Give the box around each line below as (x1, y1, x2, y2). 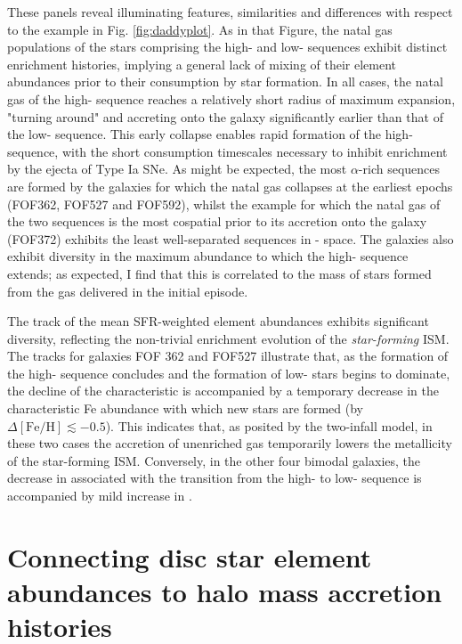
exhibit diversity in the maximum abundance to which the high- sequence (7, 247, 409, 265)
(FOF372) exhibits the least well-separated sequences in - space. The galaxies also (7, 229, 454, 248)
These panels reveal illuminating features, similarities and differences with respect (7, 3, 453, 20)
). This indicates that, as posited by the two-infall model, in (105, 416, 433, 435)
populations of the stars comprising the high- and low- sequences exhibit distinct (7, 37, 448, 56)
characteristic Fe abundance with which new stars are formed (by (7, 399, 363, 418)
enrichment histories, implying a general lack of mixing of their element (7, 54, 397, 73)
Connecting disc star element (7, 538, 372, 575)
